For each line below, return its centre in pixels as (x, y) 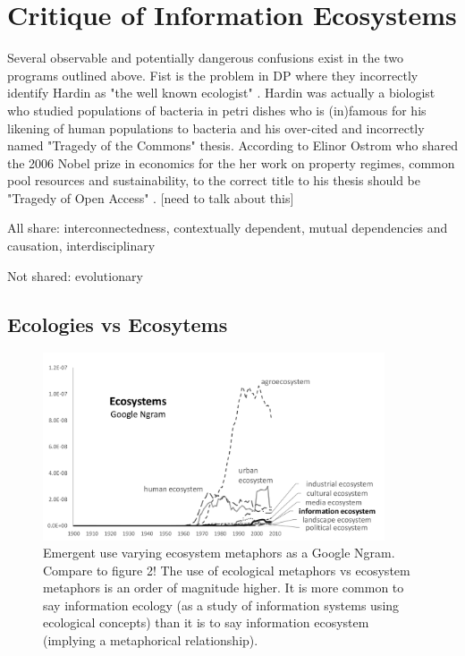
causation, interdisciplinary (81, 246)
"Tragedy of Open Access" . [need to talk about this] (151, 197)
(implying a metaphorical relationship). (151, 640)
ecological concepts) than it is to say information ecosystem (206, 622)
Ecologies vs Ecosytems (118, 324)
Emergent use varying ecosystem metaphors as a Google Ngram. (219, 553)
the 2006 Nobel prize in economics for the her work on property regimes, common (231, 162)
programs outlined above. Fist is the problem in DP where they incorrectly (213, 75)
